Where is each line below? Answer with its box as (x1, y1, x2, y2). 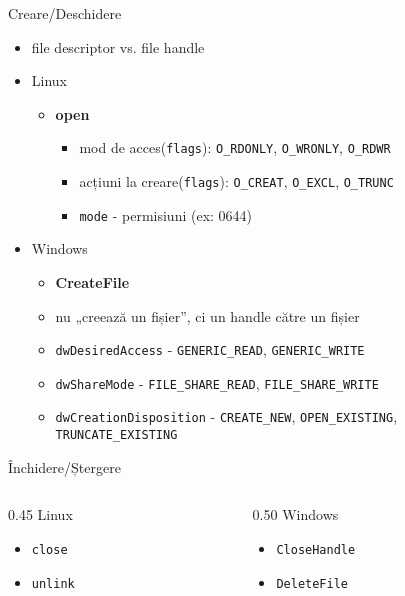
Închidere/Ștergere (8, 456, 121, 477)
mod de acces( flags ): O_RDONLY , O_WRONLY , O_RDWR (79, 137, 391, 158)
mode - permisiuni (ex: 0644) (79, 204, 253, 225)
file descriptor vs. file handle (31, 36, 205, 57)
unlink (31, 576, 75, 591)
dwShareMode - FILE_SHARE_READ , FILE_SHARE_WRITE (55, 372, 379, 393)
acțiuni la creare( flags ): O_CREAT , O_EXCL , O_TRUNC (79, 171, 394, 192)
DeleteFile (276, 576, 348, 591)
